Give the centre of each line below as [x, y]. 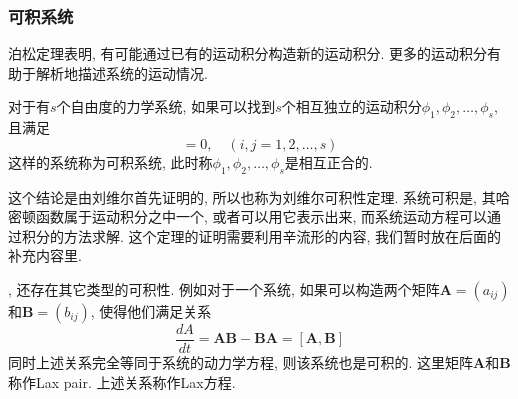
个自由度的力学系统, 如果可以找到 [166, 106]
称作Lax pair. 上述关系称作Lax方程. [122, 381]
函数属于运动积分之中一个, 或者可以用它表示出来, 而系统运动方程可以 [261, 216]
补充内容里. [45, 255]
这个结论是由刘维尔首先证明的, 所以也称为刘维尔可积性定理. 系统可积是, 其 [252, 196]
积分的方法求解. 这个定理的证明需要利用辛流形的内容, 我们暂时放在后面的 [261, 235]
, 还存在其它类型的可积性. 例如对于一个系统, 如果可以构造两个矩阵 [224, 288]
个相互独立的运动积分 [351, 106]
